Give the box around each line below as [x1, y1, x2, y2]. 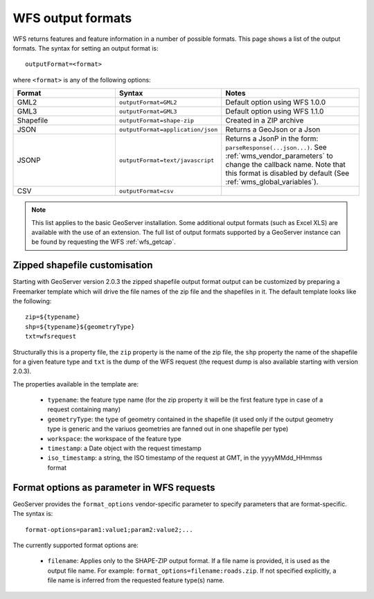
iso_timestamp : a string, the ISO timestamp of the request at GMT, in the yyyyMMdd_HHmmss [47, 454, 323, 462]
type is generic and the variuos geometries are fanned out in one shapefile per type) [47, 424, 289, 433]
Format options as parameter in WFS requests [12, 481, 215, 493]
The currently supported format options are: [12, 541, 139, 549]
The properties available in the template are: [12, 379, 139, 388]
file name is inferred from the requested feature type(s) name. [47, 576, 225, 584]
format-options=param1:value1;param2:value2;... [25, 526, 193, 533]
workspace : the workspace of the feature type [47, 434, 181, 442]
